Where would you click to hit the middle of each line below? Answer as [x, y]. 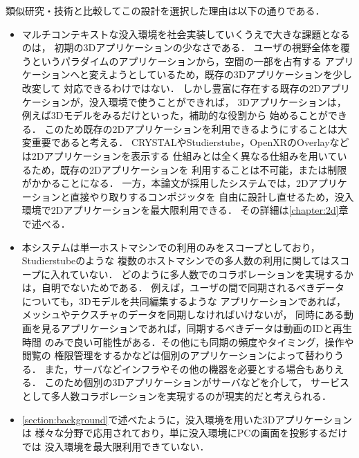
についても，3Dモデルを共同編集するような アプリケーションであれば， [184, 301]
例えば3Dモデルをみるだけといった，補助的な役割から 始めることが [175, 115]
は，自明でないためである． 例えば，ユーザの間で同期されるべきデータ [183, 287]
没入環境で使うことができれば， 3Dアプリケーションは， [218, 101]
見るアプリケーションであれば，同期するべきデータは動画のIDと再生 [197, 328]
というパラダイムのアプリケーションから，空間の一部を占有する [176, 61]
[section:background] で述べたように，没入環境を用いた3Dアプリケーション [187, 419]
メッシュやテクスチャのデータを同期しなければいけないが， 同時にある [183, 314]
